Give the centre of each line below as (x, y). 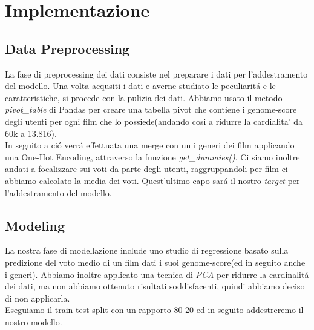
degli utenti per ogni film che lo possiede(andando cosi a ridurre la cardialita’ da (154, 121)
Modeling (35, 225)
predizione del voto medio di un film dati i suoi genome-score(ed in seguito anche (155, 262)
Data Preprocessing (67, 48)
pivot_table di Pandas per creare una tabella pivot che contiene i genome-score (151, 109)
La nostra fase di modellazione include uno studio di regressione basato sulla (147, 250)
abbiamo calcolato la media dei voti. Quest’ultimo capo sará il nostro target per (152, 180)
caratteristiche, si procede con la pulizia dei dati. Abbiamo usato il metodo (144, 97)
